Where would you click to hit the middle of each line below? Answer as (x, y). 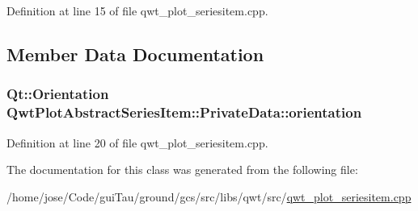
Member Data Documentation (135, 54)
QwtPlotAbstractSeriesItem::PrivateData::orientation (184, 112)
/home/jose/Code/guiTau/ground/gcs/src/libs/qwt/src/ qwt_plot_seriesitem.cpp (209, 196)
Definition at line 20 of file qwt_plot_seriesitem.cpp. (137, 142)
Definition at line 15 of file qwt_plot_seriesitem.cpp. (137, 10)
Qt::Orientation (58, 94)
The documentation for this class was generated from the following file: (182, 170)
